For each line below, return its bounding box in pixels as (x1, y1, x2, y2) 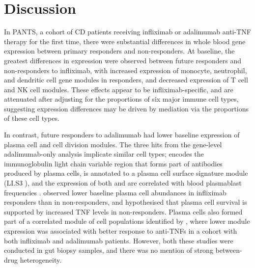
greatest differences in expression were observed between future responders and (4, 55, 242, 65)
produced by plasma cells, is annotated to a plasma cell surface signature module (4, 168, 248, 178)
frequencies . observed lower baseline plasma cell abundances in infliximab (4, 187, 227, 197)
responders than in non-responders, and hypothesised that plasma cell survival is (4, 197, 247, 207)
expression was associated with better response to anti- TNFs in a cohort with (4, 226, 237, 236)
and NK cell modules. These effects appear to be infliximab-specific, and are (4, 84, 233, 94)
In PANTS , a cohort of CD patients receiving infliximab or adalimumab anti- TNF (4, 27, 251, 37)
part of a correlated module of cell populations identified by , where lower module (4, 216, 250, 226)
